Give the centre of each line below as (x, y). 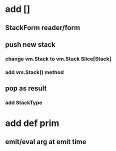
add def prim (32, 123)
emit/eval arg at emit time (46, 142)
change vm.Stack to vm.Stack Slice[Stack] (58, 58)
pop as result (26, 88)
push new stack (30, 44)
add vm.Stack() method (34, 72)
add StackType (24, 102)
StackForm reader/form (43, 28)
